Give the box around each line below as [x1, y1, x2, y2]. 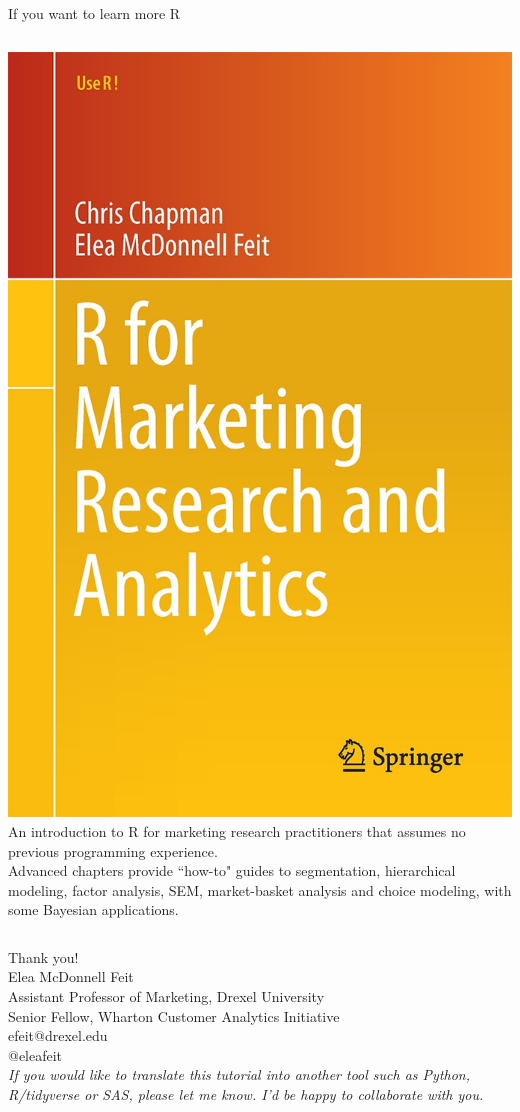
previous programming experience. [8, 840, 218, 861]
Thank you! [8, 946, 79, 967]
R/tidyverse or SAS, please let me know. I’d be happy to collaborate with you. [8, 1084, 484, 1105]
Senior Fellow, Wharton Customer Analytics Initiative [8, 1005, 340, 1026]
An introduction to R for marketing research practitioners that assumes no [8, 820, 466, 841]
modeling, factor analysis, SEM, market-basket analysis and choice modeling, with [8, 879, 512, 900]
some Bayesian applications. [8, 899, 179, 920]
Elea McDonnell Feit [8, 966, 134, 987]
